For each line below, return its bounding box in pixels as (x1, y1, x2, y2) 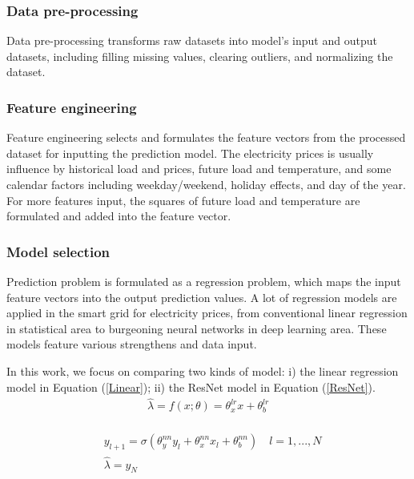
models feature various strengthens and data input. (6, 336, 257, 352)
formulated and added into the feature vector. (6, 207, 231, 224)
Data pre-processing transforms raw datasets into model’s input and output (6, 32, 377, 49)
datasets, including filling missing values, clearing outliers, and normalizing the (6, 47, 393, 64)
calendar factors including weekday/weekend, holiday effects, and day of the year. (6, 176, 406, 192)
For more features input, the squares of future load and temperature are (6, 191, 360, 208)
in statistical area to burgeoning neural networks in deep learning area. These (6, 320, 387, 336)
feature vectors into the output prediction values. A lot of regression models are (6, 288, 397, 305)
